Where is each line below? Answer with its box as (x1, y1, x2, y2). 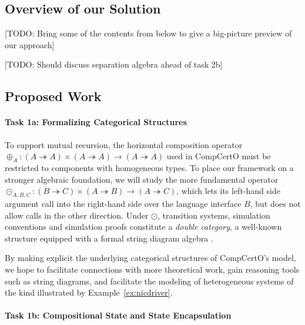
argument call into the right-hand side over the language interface (5, 197, 242, 209)
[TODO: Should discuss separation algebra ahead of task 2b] (5, 58, 223, 71)
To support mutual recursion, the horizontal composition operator (5, 138, 243, 150)
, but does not (250, 197, 301, 209)
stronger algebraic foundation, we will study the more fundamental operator (5, 173, 279, 185)
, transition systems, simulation (157, 209, 270, 221)
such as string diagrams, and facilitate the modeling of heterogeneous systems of (5, 274, 294, 287)
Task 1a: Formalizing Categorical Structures (5, 116, 187, 128)
